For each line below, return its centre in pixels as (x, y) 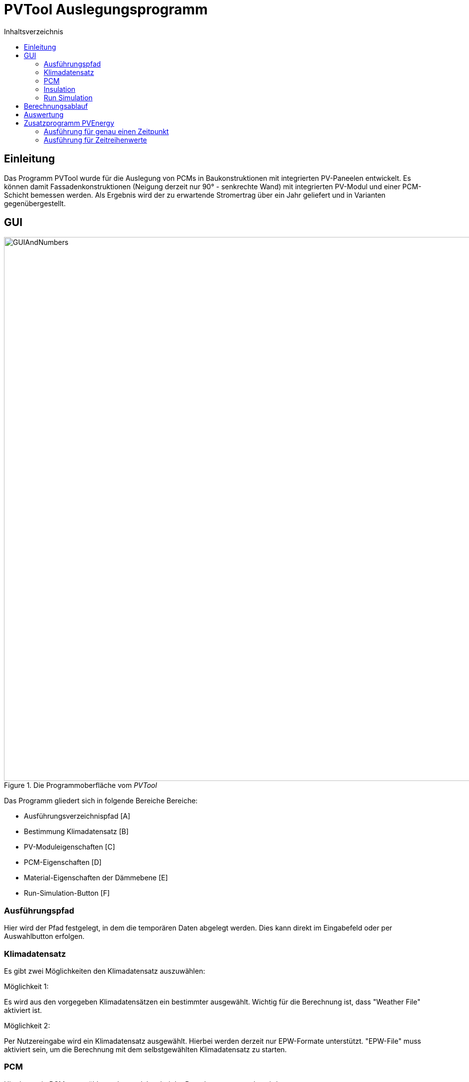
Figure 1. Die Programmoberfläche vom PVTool (80, 785)
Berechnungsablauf (56, 106)
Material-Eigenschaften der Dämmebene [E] (96, 878)
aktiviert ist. (23, 1010)
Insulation (60, 89)
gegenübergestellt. (35, 203)
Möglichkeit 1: (26, 986)
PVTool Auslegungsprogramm (106, 9)
